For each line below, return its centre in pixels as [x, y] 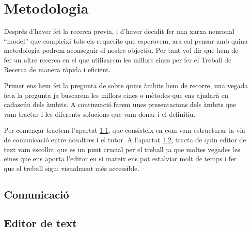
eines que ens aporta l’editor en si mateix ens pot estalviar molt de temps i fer [120, 159]
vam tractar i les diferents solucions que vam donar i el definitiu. [100, 114]
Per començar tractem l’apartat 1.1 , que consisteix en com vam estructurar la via [125, 130]
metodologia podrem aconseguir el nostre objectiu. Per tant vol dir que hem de [121, 50]
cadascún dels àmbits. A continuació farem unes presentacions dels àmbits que [120, 104]
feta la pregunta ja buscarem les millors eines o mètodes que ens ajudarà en [116, 95]
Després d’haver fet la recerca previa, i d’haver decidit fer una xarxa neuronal [119, 31]
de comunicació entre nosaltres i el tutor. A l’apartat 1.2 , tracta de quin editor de [125, 140]
